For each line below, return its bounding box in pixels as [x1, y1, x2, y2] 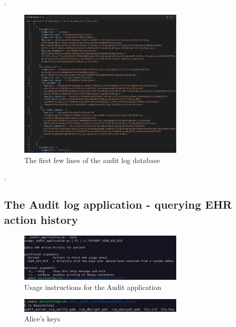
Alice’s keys [24, 313, 60, 324]
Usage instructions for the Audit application [24, 281, 162, 292]
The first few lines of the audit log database [24, 154, 160, 165]
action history [4, 211, 78, 227]
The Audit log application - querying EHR [4, 197, 232, 212]
